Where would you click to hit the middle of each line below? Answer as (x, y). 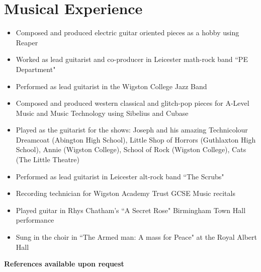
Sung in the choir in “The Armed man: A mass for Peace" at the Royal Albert (136, 237)
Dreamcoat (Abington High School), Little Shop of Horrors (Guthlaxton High (136, 139)
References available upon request (64, 264)
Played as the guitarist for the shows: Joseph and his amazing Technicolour (132, 130)
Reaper (27, 42)
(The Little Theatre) (48, 159)
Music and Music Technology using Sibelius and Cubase (102, 113)
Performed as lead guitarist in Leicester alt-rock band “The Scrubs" (120, 176)
